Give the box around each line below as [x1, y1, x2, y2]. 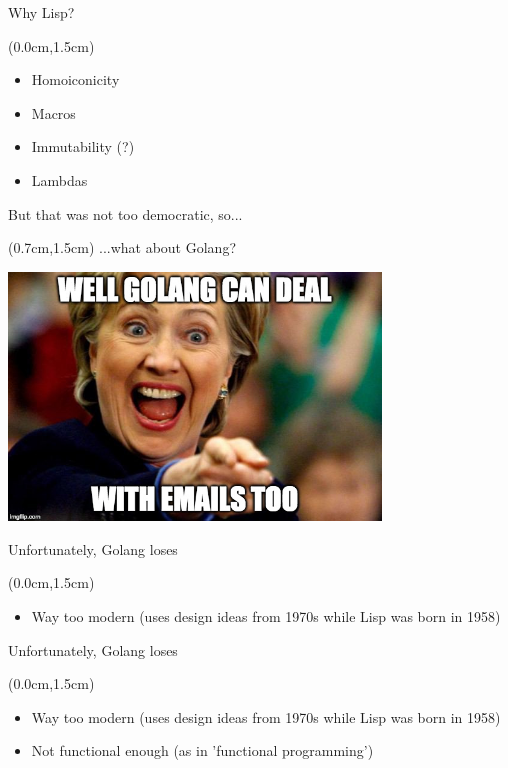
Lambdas [31, 169, 88, 190]
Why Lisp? [8, 2, 75, 22]
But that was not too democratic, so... [8, 203, 243, 224]
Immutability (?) [31, 136, 135, 157]
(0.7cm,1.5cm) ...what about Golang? [8, 237, 237, 258]
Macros [31, 102, 76, 123]
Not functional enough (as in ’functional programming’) [31, 740, 374, 761]
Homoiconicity [31, 69, 120, 90]
